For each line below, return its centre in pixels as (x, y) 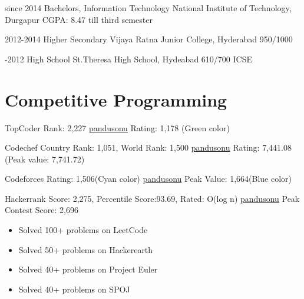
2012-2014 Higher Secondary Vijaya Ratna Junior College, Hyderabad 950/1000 (149, 39)
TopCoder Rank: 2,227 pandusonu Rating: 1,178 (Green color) (117, 127)
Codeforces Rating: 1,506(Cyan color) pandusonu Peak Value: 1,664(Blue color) (148, 179)
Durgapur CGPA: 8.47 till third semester (79, 19)
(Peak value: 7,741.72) (45, 159)
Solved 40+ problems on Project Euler (88, 269)
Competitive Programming (116, 99)
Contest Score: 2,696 (42, 210)
